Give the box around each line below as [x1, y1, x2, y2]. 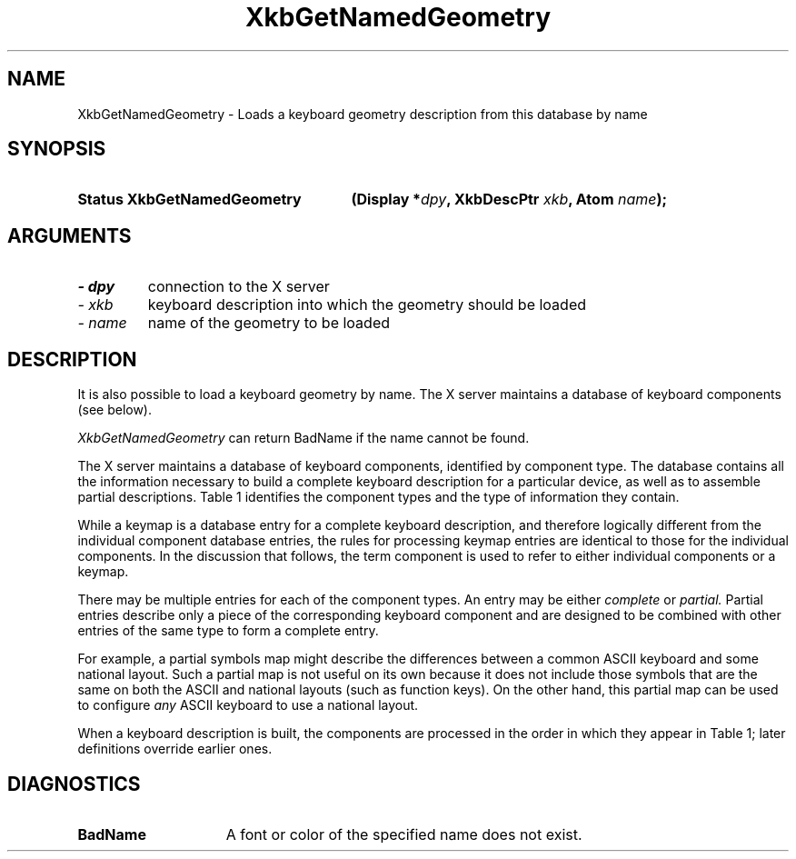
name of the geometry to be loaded [147, 314, 391, 333]
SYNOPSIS [7, 137, 106, 161]
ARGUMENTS [7, 224, 132, 247]
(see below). [77, 402, 153, 418]
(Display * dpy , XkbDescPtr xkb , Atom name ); [351, 190, 668, 209]
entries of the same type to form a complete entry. [77, 623, 379, 639]
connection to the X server [147, 277, 330, 296]
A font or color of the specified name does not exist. [225, 824, 582, 844]
